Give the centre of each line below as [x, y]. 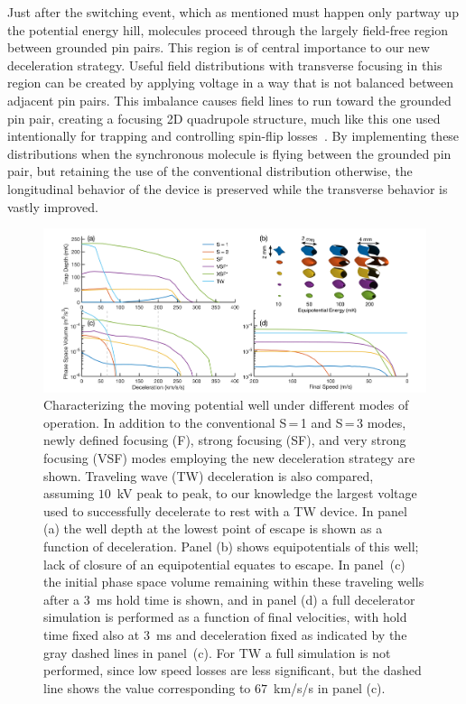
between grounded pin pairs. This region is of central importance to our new [219, 47]
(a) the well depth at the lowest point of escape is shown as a [213, 528]
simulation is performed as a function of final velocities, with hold [225, 617]
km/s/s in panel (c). [330, 687]
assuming [69, 493]
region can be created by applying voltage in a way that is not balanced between [231, 83]
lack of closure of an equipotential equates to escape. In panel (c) [224, 564]
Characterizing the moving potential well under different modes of [226, 405]
